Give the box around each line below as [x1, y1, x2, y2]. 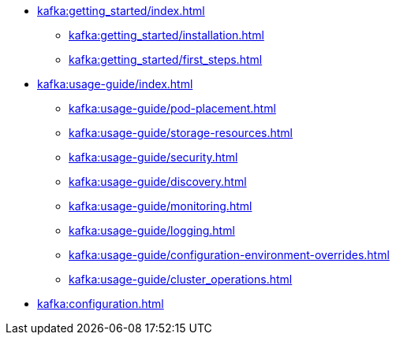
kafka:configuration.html [37, 297, 164, 310]
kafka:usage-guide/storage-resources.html [69, 126, 293, 139]
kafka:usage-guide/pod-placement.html [69, 102, 276, 115]
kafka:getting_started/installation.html [69, 28, 264, 42]
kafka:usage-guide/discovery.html [69, 175, 247, 188]
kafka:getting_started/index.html [37, 4, 205, 17]
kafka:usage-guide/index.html [37, 77, 193, 91]
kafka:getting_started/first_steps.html [69, 53, 263, 66]
